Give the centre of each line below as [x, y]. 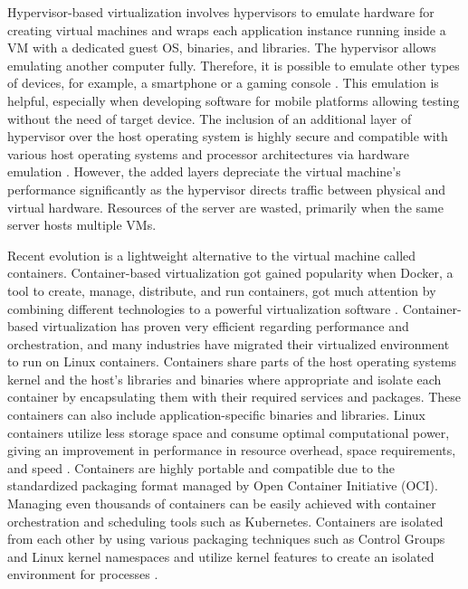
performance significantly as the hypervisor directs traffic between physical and [227, 189]
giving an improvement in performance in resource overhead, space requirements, [232, 450]
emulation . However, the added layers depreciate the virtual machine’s [204, 171]
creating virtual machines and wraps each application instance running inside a [227, 29]
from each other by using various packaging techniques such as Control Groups [226, 539]
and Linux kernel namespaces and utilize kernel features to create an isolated [221, 556]
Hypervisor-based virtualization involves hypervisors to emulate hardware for [221, 12]
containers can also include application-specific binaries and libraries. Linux [216, 415]
